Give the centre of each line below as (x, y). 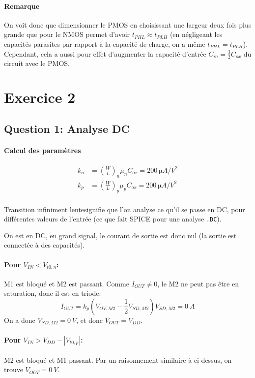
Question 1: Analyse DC (67, 128)
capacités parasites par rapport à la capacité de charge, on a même (105, 44)
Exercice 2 (40, 97)
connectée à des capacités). (44, 245)
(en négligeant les (196, 34)
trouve (14, 369)
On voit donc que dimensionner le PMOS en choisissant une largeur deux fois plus (128, 24)
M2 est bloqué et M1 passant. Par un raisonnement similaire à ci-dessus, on (118, 360)
